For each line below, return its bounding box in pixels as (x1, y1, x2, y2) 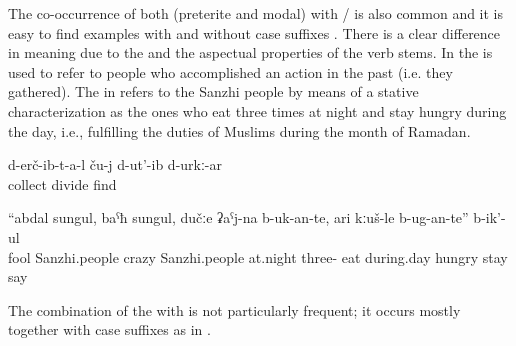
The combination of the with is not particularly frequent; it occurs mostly (8, 299, 461, 320)
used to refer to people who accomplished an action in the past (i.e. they (8, 61, 453, 82)
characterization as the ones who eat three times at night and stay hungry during (8, 100, 507, 121)
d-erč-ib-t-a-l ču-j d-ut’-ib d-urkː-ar (8, 154, 223, 175)
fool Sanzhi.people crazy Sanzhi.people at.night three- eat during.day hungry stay (8, 246, 508, 267)
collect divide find (8, 173, 117, 194)
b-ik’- (473, 207, 506, 228)
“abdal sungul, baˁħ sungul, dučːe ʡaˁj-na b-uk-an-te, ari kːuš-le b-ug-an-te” (8, 207, 469, 228)
